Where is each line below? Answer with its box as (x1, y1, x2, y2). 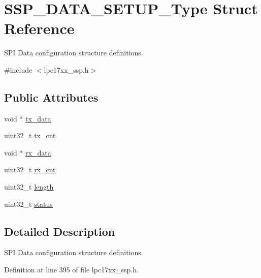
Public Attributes (4, 89, 99, 105)
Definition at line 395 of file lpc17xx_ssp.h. (4, 264, 139, 275)
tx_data (25, 113, 51, 123)
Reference (4, 18, 75, 39)
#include (4, 64, 32, 75)
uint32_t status (4, 198, 53, 209)
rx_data (25, 147, 51, 158)
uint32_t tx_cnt (4, 130, 56, 141)
